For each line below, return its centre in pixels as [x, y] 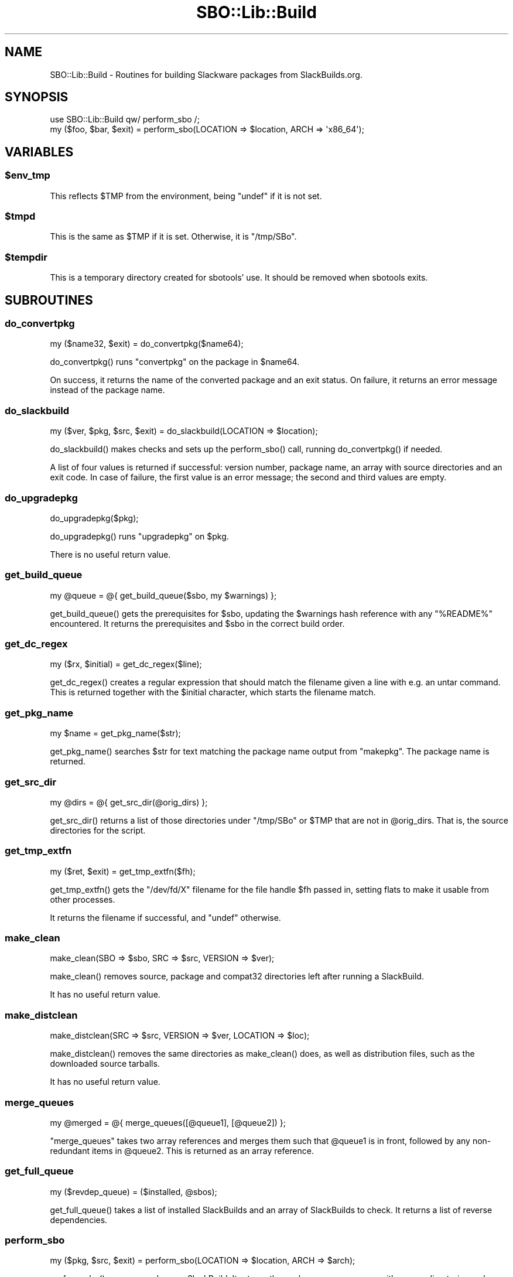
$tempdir [26, 257]
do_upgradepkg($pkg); [94, 518]
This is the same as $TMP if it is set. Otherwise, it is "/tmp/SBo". [173, 237]
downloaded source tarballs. [105, 1064]
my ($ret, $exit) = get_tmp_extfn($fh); [123, 871]
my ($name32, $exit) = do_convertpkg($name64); [147, 344]
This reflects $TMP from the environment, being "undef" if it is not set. [186, 196]
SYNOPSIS [37, 97]
